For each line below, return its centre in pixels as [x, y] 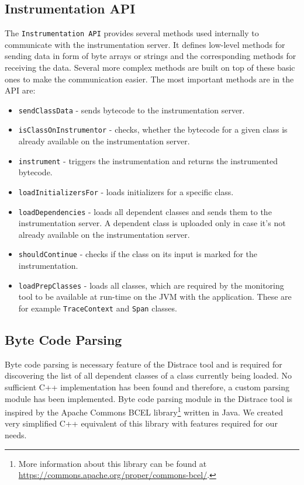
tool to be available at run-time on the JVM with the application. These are [155, 297]
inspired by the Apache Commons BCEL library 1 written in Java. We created [144, 411]
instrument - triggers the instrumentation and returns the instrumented [148, 160]
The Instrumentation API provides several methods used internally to [132, 33]
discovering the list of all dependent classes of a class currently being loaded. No [148, 375]
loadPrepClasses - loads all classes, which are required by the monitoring [151, 285]
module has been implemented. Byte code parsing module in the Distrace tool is [148, 398]
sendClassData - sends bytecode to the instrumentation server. [132, 110]
